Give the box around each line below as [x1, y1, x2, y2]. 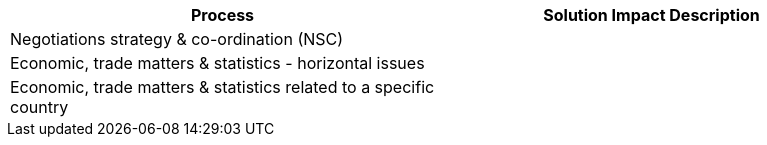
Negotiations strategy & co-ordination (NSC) [10, 29, 344, 49]
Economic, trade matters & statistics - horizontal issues [10, 53, 425, 73]
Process [190, 5, 255, 25]
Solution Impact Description [543, 5, 760, 25]
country [10, 97, 69, 117]
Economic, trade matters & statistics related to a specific [10, 77, 435, 97]
